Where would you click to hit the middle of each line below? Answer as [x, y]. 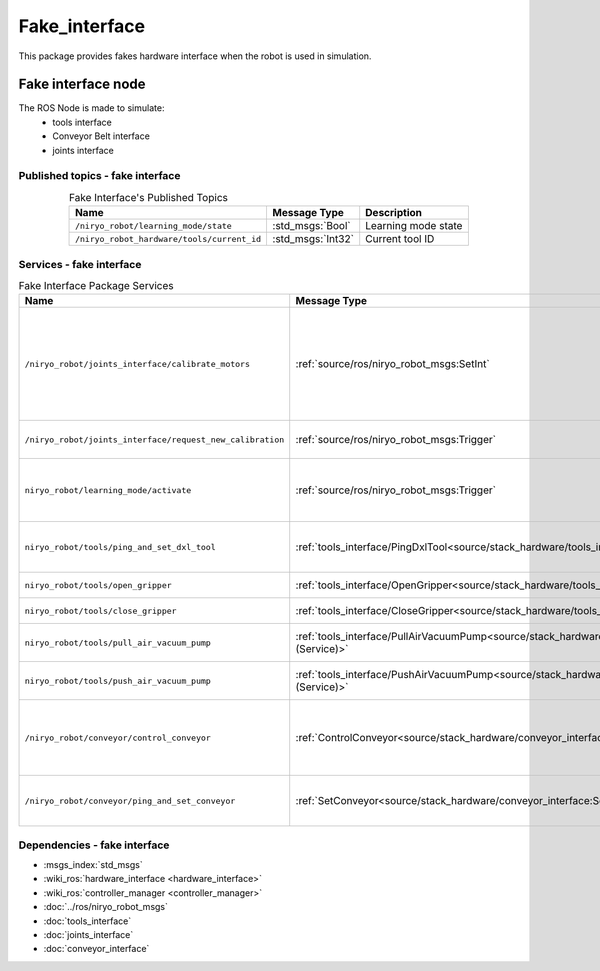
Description [393, 213]
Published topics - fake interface [99, 176]
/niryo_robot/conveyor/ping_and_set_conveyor [130, 800]
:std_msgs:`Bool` [311, 226]
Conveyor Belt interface [101, 136]
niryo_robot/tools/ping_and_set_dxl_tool [120, 546]
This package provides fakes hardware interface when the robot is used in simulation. [195, 56]
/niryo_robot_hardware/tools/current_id [168, 238]
